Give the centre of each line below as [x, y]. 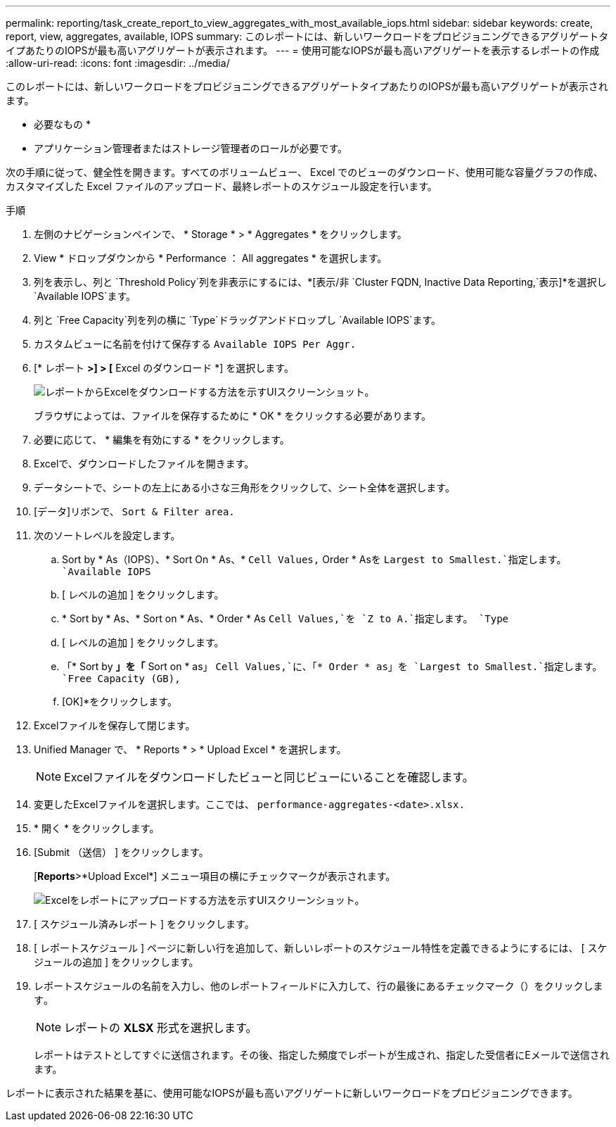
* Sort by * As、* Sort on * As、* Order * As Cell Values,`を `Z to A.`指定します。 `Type [285, 618]
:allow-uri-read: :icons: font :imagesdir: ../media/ [118, 63]
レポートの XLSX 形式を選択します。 [161, 1028]
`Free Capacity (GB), [121, 679]
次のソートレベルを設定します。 [107, 535]
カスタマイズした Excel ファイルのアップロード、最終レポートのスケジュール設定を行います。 [222, 186]
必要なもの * [62, 124]
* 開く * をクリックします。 [97, 828]
